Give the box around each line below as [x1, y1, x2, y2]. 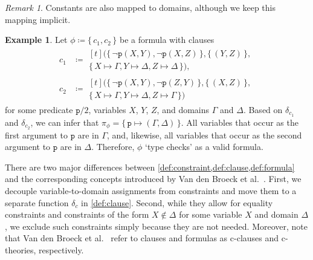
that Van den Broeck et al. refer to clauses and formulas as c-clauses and [5, 232, 279, 244]
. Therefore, [91, 140, 135, 153]
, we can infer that [30, 115, 99, 128]
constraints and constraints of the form [5, 208, 149, 221]
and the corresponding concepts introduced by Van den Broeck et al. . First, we [5, 172, 302, 185]
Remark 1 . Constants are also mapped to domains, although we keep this [5, 1, 276, 13]
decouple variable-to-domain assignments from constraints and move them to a [5, 184, 297, 197]
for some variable [179, 208, 242, 221]
